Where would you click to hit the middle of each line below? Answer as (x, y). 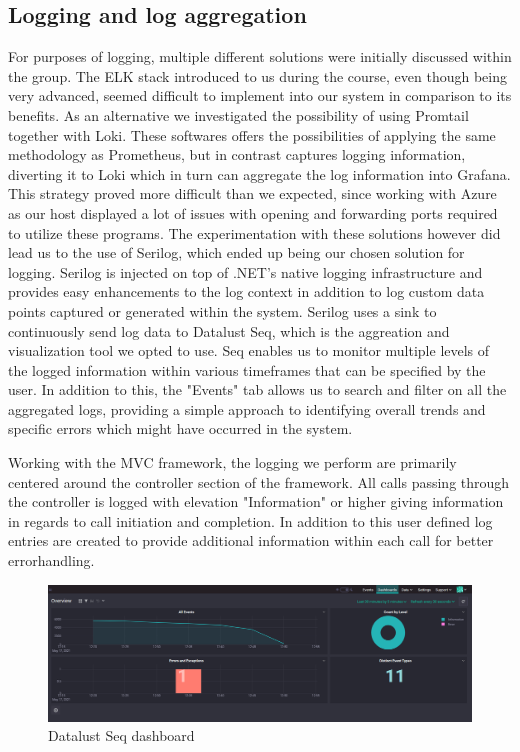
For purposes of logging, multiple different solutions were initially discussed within (260, 56)
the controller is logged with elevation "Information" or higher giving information (256, 501)
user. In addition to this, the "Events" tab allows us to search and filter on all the (257, 389)
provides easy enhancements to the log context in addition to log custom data (246, 291)
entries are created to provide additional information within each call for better (251, 540)
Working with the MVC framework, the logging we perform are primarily (232, 462)
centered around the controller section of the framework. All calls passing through (259, 481)
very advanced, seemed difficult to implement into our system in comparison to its (260, 95)
